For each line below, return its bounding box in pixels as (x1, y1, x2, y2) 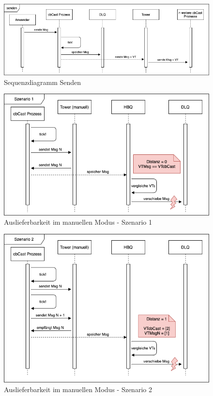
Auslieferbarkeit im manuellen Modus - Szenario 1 (4, 217, 152, 227)
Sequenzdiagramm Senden (4, 77, 81, 87)
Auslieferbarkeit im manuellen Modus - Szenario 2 (4, 384, 152, 394)
